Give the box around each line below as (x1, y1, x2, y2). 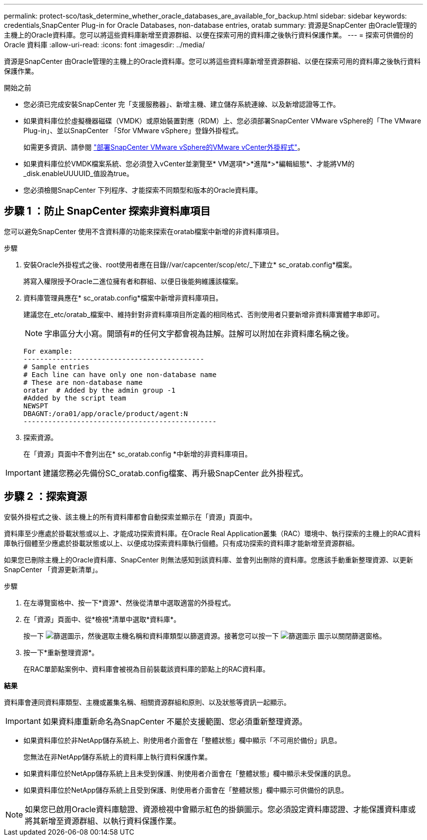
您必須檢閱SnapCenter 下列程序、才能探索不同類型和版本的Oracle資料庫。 (23, 186, 262, 194)
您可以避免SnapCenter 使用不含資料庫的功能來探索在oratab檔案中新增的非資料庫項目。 (4, 227, 283, 236)
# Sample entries (23, 362, 89, 371)
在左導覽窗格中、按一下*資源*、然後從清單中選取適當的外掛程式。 (23, 598, 235, 607)
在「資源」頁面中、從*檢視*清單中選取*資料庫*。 (23, 615, 181, 623)
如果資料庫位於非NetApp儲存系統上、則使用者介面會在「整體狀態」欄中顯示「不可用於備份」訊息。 (23, 736, 342, 744)
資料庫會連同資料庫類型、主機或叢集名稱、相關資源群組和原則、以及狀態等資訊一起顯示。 (4, 698, 291, 706)
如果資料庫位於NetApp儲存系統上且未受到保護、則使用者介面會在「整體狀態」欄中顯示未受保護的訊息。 (23, 769, 355, 778)
